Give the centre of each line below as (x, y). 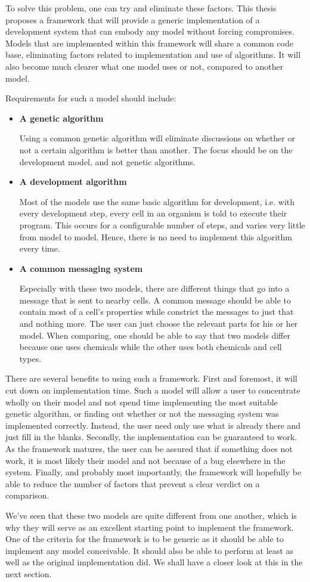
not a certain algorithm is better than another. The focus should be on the (156, 149)
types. (30, 358)
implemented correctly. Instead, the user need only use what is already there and (153, 425)
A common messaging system (81, 268)
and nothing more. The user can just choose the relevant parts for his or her (159, 323)
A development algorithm (73, 182)
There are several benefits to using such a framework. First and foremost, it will (151, 378)
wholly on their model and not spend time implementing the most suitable (142, 402)
